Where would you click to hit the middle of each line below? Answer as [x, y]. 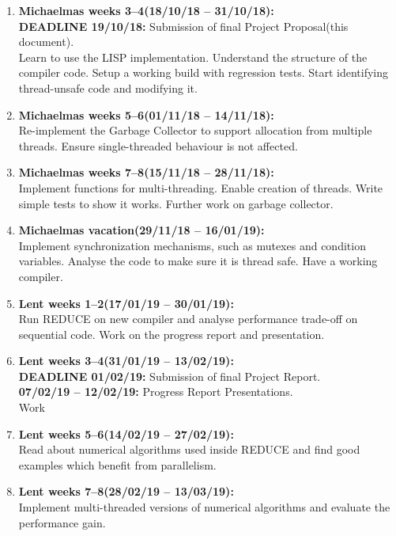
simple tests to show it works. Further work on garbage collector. [176, 203]
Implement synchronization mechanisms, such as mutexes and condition [192, 245]
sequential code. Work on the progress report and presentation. [172, 334]
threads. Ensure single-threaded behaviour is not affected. [158, 145]
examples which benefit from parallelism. [117, 464]
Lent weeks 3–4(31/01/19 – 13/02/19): [126, 361]
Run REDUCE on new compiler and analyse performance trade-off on [188, 319]
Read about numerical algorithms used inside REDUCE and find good [189, 449]
